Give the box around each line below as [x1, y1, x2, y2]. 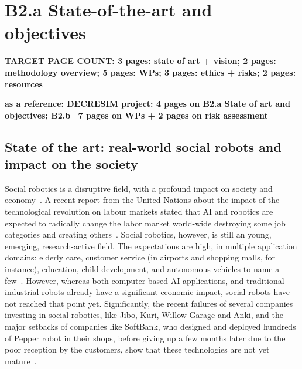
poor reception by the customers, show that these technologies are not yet [5, 343, 270, 356]
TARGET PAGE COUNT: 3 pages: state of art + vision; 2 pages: [5, 55, 276, 67]
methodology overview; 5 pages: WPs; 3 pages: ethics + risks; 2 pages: [5, 66, 296, 78]
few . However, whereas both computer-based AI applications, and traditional [5, 274, 284, 286]
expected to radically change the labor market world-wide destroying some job [5, 216, 286, 229]
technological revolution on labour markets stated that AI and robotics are [5, 205, 273, 218]
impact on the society [5, 155, 138, 173]
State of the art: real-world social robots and [5, 137, 282, 155]
